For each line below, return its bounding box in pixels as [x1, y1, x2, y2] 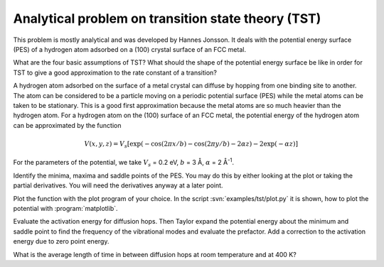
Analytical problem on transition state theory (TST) [13, 11, 321, 26]
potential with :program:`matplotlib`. [13, 204, 118, 212]
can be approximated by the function [13, 121, 122, 129]
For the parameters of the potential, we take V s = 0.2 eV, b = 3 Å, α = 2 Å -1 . [13, 157, 235, 168]
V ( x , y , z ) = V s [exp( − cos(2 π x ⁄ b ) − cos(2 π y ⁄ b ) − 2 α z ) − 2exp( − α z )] [84, 139, 299, 149]
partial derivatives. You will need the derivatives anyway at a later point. [13, 181, 223, 190]
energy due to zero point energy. [13, 237, 110, 246]
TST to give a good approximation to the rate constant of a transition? [13, 68, 217, 77]
